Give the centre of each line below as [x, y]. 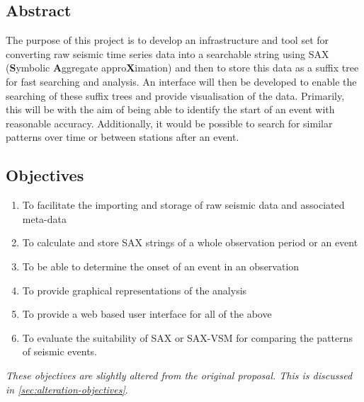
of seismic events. [59, 351]
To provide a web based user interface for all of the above [147, 314]
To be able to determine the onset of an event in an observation [161, 266]
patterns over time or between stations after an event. [123, 137]
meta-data [45, 218]
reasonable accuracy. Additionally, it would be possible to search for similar [169, 123]
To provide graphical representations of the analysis [135, 290]
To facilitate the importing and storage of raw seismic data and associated [183, 205]
